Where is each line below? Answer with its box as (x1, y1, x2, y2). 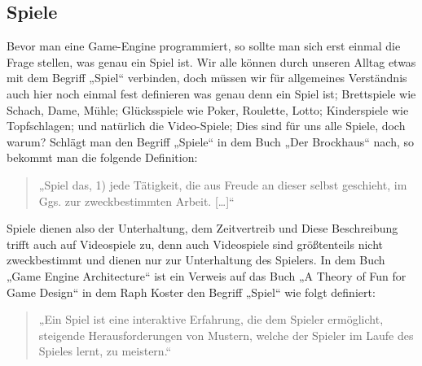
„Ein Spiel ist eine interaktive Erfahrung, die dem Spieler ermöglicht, (38, 311, 384, 328)
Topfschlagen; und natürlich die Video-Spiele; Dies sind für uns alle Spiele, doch (7, 117, 406, 134)
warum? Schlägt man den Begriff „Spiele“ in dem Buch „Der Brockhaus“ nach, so (7, 133, 414, 150)
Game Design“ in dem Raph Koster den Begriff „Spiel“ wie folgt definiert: (7, 283, 376, 300)
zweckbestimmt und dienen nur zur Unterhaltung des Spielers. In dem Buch (7, 251, 385, 268)
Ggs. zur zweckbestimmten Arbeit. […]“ (38, 192, 235, 209)
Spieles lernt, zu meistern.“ (38, 342, 172, 359)
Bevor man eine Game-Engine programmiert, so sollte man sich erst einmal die (7, 37, 401, 54)
